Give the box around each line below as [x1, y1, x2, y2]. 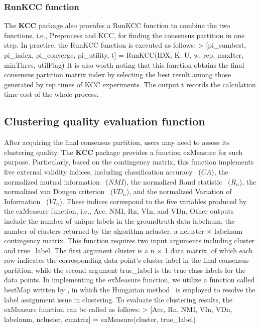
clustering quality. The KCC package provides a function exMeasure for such [4, 146, 242, 157]
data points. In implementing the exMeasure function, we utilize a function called [4, 274, 255, 285]
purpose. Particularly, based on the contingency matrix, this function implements [4, 156, 254, 167]
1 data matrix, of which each [164, 245, 253, 255]
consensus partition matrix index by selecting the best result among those [4, 69, 231, 80]
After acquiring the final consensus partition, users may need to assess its [4, 137, 230, 147]
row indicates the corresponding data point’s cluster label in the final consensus [4, 255, 249, 265]
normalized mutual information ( [4, 176, 108, 187]
